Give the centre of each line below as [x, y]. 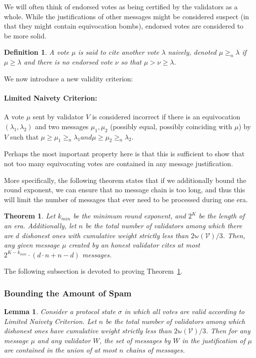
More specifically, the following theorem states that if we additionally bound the [125, 180]
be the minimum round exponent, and [129, 216]
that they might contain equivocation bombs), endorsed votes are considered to [124, 26]
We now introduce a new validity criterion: [69, 78]
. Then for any [228, 331]
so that [131, 62]
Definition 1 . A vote [37, 52]
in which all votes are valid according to [184, 311]
